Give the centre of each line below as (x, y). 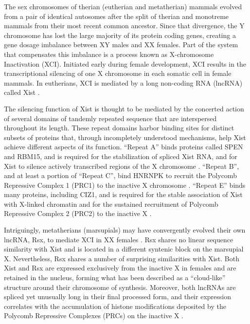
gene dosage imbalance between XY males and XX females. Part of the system (121, 45)
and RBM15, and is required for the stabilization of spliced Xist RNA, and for (121, 156)
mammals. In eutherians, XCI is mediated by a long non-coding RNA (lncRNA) (123, 82)
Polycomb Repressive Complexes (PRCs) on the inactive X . (94, 315)
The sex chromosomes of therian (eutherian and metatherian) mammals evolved (123, 6)
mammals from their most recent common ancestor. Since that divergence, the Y (124, 26)
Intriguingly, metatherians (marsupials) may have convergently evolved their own (125, 230)
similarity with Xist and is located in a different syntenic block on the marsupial (124, 249)
